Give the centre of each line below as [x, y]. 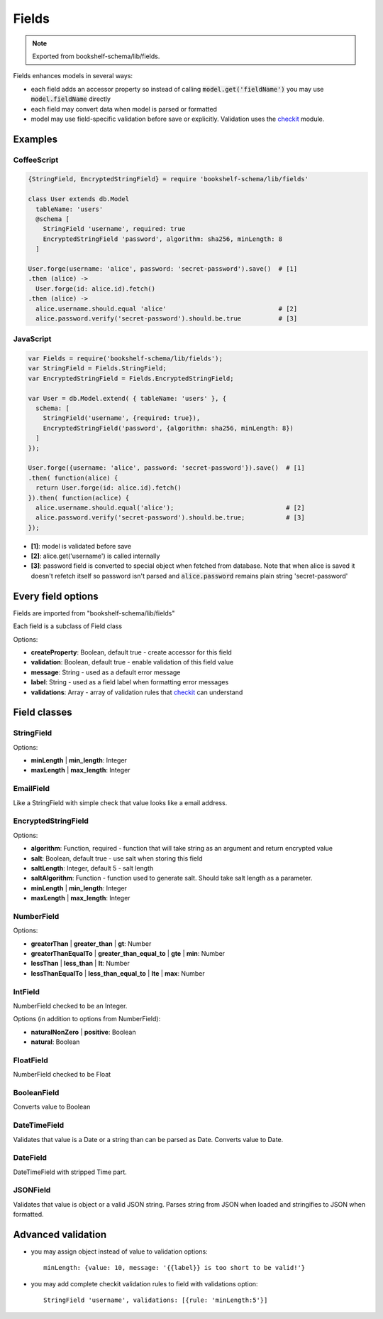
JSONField [32, 1190]
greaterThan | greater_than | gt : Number [91, 943]
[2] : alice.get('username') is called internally [95, 556]
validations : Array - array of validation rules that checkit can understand [137, 692]
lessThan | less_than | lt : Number [81, 964]
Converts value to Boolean [52, 1107]
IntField [27, 991]
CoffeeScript [36, 160]
